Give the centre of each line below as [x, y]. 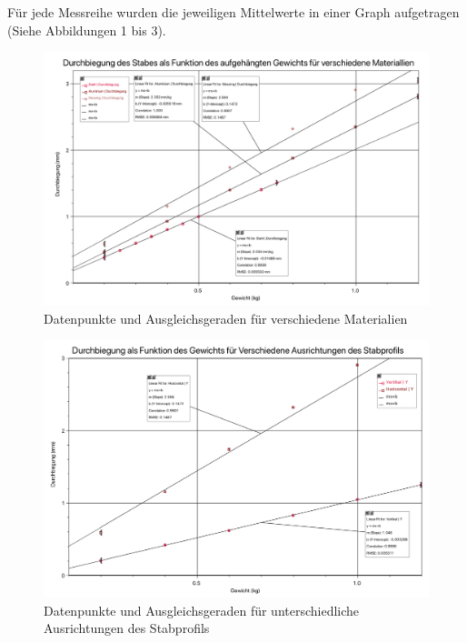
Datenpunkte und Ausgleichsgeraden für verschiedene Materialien [226, 318]
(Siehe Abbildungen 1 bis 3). [87, 30]
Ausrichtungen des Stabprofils [127, 628]
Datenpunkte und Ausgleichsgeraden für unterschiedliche [202, 610]
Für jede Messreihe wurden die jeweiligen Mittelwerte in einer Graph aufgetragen [233, 12]
